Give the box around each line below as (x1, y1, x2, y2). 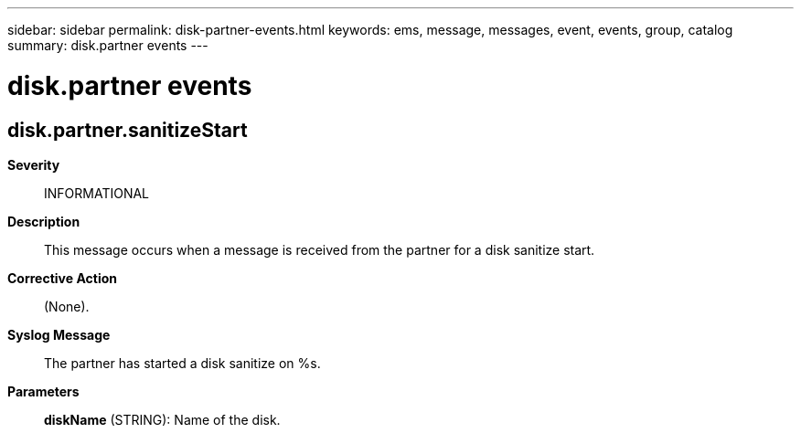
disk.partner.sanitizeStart (7, 118, 248, 142)
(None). (44, 298, 90, 314)
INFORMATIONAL (44, 185, 150, 201)
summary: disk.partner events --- (7, 37, 208, 53)
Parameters (7, 383, 80, 399)
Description (7, 213, 80, 229)
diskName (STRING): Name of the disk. (44, 411, 281, 428)
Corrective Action (7, 269, 117, 286)
